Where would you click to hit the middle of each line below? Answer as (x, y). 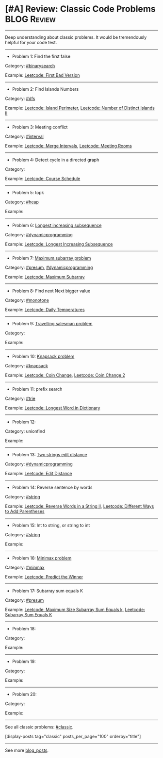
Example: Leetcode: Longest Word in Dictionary (53, 408)
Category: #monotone (27, 300)
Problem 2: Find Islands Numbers (45, 89)
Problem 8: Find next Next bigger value (51, 291)
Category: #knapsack (27, 365)
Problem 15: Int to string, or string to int (51, 525)
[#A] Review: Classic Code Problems (81, 9)
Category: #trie (20, 398)
